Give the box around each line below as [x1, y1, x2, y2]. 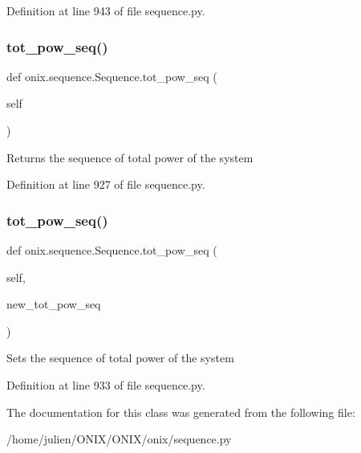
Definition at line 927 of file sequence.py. [6, 176, 205, 193]
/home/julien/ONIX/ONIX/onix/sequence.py [6, 431, 232, 447]
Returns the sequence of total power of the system [6, 149, 254, 165]
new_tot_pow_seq [6, 296, 101, 312]
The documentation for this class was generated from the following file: [6, 403, 355, 420]
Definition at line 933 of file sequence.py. [6, 376, 205, 393]
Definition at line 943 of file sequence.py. [6, 2, 205, 18]
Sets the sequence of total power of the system [6, 349, 234, 366]
